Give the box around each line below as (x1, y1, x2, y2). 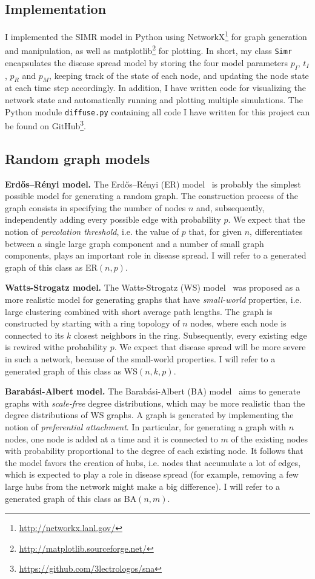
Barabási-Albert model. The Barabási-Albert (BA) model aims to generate (5, 385, 300, 398)
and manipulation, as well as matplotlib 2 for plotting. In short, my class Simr (5, 42, 293, 57)
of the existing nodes (231, 432, 308, 445)
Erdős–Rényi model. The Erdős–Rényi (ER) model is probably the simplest (5, 177, 301, 190)
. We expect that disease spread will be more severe (114, 340, 306, 353)
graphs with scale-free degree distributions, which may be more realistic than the (5, 396, 305, 409)
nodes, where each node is (190, 317, 287, 330)
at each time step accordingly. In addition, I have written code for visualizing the (5, 81, 306, 94)
